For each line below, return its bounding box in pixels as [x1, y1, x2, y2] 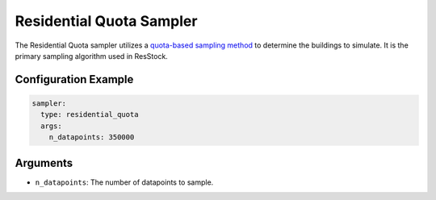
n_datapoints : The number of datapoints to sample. [35, 177, 214, 187]
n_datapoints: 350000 [48, 133, 135, 142]
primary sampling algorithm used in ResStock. [15, 51, 169, 60]
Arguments [15, 156, 73, 169]
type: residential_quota [40, 110, 139, 119]
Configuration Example [15, 73, 134, 86]
